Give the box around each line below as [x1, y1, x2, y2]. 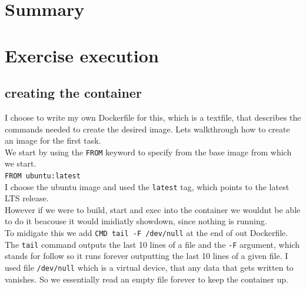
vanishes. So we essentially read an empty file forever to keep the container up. [5, 273, 288, 285]
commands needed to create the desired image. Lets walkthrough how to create [5, 122, 290, 135]
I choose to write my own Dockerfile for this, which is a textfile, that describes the [5, 111, 301, 123]
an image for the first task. [5, 134, 101, 147]
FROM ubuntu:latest [5, 171, 81, 180]
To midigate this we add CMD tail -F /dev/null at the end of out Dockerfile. [5, 227, 288, 239]
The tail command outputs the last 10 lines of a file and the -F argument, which [5, 238, 300, 250]
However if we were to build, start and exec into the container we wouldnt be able [5, 203, 301, 215]
